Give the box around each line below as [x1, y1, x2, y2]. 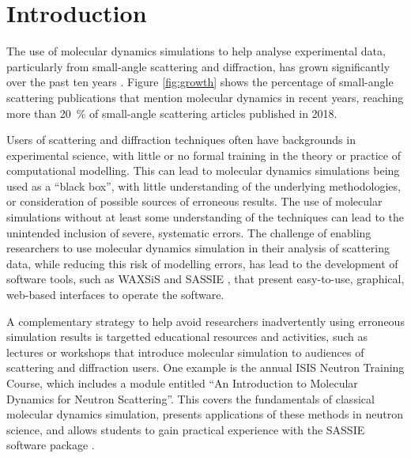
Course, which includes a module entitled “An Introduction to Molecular [6, 375, 358, 391]
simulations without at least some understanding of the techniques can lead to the [6, 209, 404, 225]
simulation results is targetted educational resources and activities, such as [6, 328, 368, 345]
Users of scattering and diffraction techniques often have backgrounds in [6, 131, 356, 148]
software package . [6, 437, 95, 453]
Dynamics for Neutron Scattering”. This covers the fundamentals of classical [6, 390, 375, 407]
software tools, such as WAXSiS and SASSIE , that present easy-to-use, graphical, [6, 271, 405, 287]
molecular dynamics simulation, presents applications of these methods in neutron [6, 406, 403, 422]
